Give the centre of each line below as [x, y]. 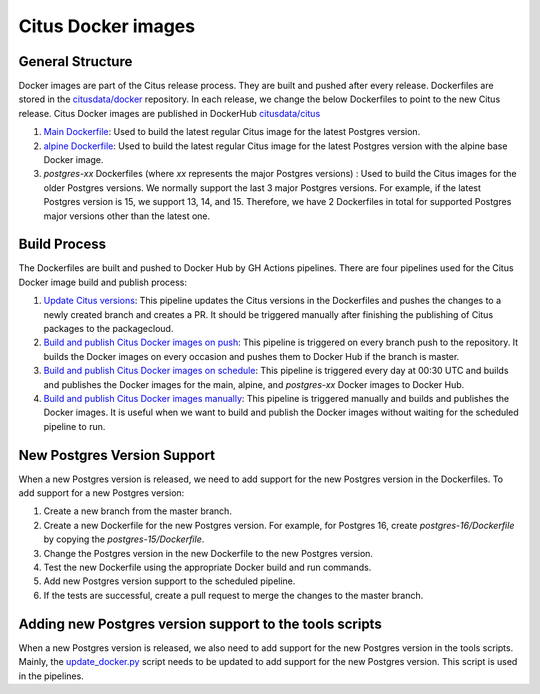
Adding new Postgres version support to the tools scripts [200, 623]
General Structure [75, 61]
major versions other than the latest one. [127, 216]
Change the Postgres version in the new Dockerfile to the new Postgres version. [208, 553]
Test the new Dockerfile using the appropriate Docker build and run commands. [207, 567]
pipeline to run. [74, 426]
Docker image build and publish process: [103, 282]
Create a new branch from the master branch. [137, 511]
